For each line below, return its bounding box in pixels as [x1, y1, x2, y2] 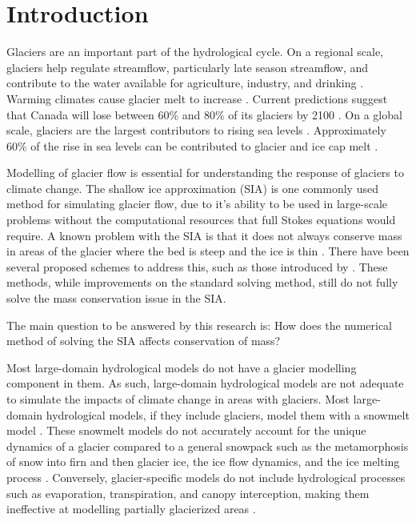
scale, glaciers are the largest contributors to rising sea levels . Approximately [6, 122, 386, 139]
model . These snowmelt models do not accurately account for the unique [6, 422, 366, 439]
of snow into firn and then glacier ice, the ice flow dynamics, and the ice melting [6, 453, 400, 470]
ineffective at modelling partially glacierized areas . [6, 500, 256, 517]
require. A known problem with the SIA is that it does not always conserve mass [6, 227, 402, 243]
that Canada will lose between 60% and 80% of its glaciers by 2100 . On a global [6, 106, 402, 122]
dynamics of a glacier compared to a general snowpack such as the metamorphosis [6, 437, 409, 454]
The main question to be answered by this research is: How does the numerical [6, 316, 393, 333]
